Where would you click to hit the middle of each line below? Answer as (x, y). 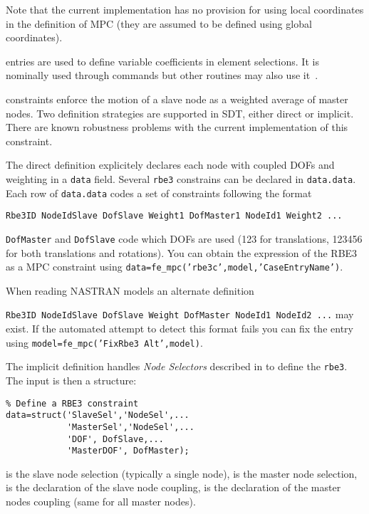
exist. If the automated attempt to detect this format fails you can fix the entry (180, 329)
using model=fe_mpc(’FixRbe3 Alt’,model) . (104, 342)
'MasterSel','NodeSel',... (130, 427)
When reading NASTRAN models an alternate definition (130, 290)
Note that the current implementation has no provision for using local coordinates (185, 9)
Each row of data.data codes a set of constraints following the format (159, 193)
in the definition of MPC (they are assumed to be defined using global (159, 23)
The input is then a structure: (71, 380)
